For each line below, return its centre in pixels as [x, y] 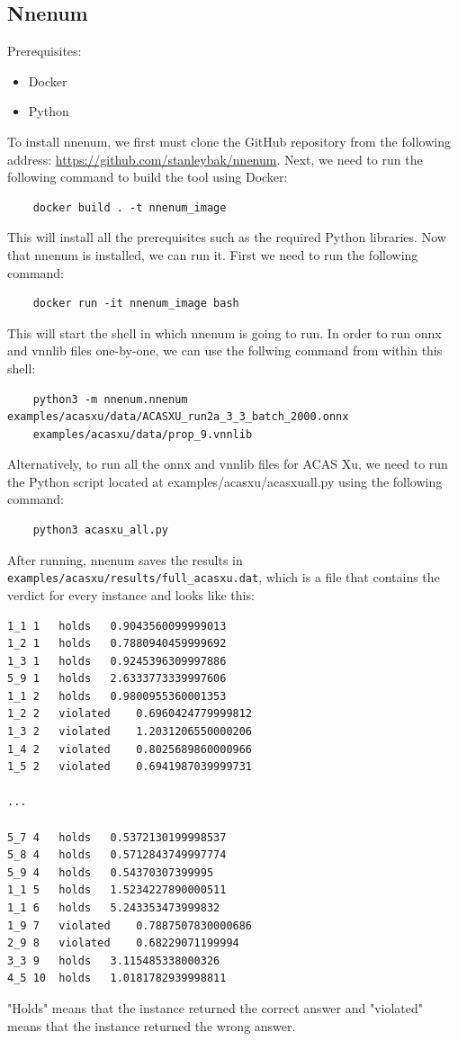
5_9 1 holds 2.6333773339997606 [117, 679]
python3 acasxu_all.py [100, 530]
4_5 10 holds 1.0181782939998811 [117, 978]
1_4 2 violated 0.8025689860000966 [130, 749]
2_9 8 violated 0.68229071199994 [123, 943]
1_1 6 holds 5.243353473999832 [114, 908]
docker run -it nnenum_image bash [136, 304]
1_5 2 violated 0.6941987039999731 [130, 767]
